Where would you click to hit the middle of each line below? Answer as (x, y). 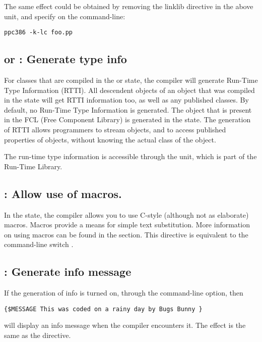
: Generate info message (68, 272)
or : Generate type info (65, 59)
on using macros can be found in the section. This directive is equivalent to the (126, 234)
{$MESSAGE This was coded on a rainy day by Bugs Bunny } (103, 309)
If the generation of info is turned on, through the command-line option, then (124, 293)
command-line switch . (39, 244)
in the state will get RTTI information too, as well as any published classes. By (126, 100)
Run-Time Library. (33, 166)
